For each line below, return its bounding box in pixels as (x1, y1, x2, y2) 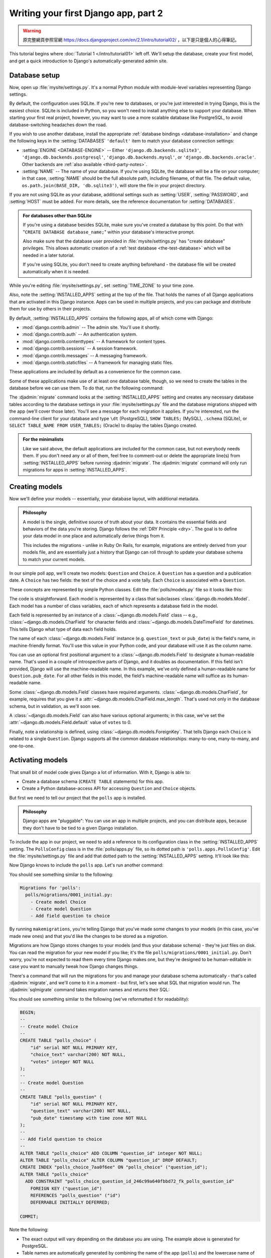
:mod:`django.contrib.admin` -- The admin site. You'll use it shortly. (22, 324, 161, 330)
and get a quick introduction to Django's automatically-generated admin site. (9, 58, 168, 64)
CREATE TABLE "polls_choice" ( (20, 1038, 97, 1044)
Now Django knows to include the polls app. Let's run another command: (9, 862, 164, 868)
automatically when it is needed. (23, 268, 90, 274)
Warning (23, 28, 41, 34)
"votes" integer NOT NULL (30, 1059, 94, 1064)
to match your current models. (23, 556, 85, 562)
